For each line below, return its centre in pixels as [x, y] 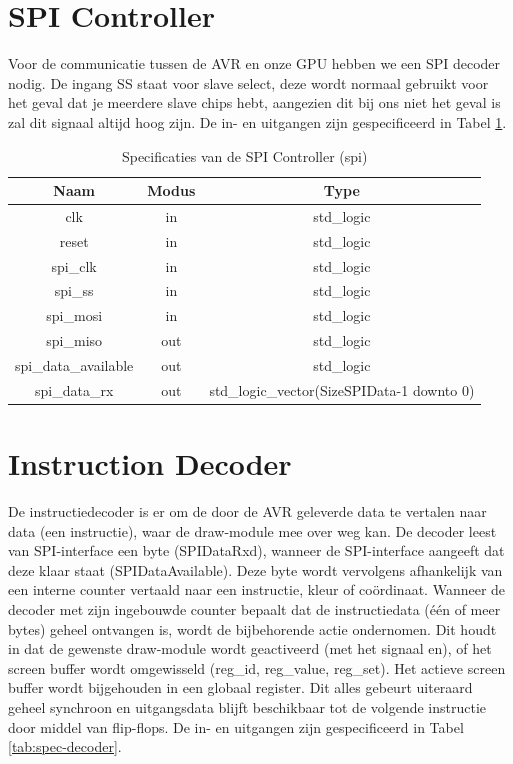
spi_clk [74, 265]
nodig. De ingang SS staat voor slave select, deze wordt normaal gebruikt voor [248, 82]
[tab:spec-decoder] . [65, 746]
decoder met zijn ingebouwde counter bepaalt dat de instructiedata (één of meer [254, 609]
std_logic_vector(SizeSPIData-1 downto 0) [342, 389]
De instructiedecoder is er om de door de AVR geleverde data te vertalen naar [247, 511]
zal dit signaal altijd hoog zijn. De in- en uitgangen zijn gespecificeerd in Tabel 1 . [257, 121]
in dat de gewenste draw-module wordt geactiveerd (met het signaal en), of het [250, 648]
